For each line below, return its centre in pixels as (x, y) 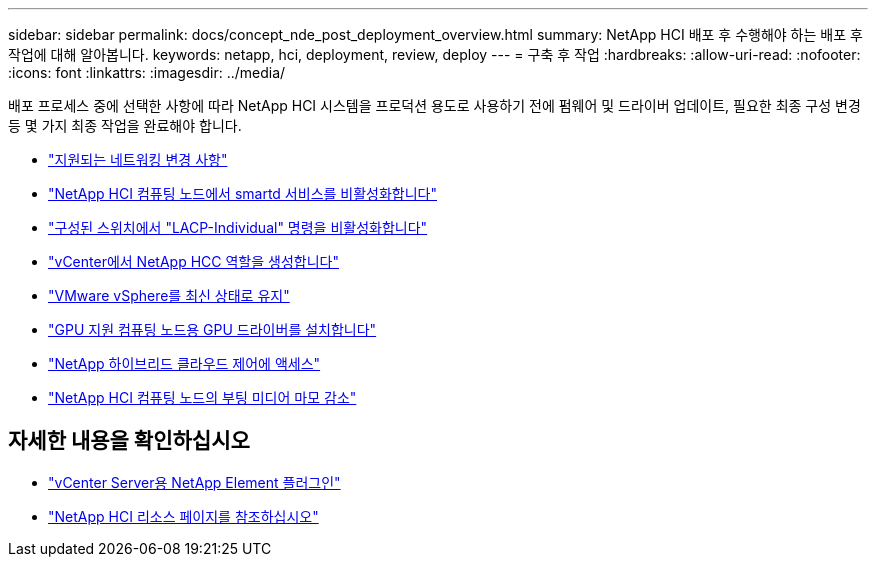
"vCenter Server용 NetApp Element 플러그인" (194, 482)
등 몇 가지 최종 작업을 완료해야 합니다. (125, 125)
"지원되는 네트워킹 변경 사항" (138, 159)
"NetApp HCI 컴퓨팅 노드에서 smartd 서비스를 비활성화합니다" (243, 193)
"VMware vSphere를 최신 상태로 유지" (169, 295)
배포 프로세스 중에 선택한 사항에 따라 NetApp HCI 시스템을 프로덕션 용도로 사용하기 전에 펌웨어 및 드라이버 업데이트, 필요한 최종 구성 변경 (434, 105)
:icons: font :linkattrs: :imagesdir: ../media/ (147, 72)
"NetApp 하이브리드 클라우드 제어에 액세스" (184, 363)
